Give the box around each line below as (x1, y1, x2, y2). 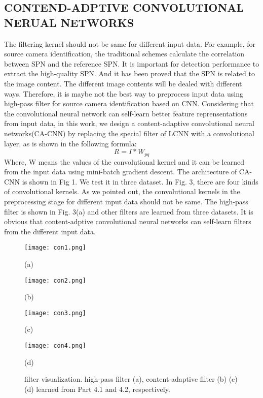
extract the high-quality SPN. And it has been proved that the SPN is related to (4, 68, 255, 79)
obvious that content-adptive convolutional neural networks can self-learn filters (4, 216, 251, 227)
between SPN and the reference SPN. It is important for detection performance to (4, 58, 259, 69)
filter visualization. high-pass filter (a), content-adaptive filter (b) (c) (24, 374, 238, 384)
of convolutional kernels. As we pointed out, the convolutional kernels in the (4, 186, 240, 197)
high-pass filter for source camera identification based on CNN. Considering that (4, 98, 254, 109)
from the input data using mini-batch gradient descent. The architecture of (4, 166, 237, 177)
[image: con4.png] (24, 342, 86, 350)
